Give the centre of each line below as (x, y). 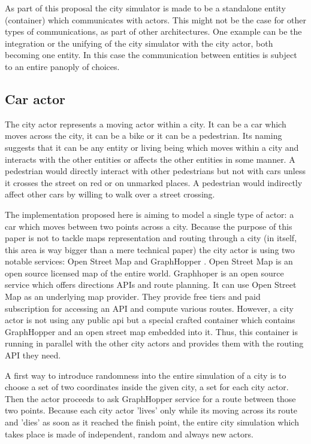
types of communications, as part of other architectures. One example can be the (153, 31)
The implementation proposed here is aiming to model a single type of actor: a (150, 214)
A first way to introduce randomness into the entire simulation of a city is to (146, 375)
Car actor (35, 98)
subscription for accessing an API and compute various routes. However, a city (149, 308)
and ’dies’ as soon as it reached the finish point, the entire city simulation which (152, 422)
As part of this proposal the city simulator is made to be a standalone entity (145, 8)
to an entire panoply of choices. (62, 66)
